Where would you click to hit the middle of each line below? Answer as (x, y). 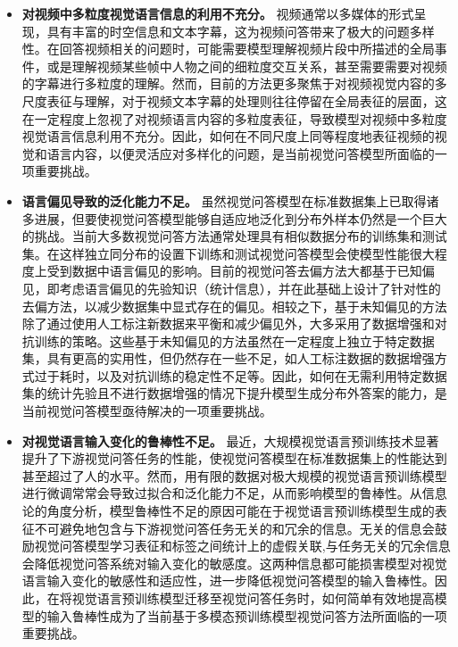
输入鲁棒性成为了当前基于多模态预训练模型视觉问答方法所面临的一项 (247, 615)
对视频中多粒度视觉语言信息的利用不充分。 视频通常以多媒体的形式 (218, 13)
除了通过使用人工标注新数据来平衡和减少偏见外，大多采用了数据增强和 (228, 323)
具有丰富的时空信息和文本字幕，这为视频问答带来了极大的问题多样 (241, 31)
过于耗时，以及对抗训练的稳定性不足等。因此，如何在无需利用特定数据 (241, 375)
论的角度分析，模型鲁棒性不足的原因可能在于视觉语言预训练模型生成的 (228, 511)
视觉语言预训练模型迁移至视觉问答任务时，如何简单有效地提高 (253, 598)
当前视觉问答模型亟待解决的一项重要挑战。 (147, 411)
